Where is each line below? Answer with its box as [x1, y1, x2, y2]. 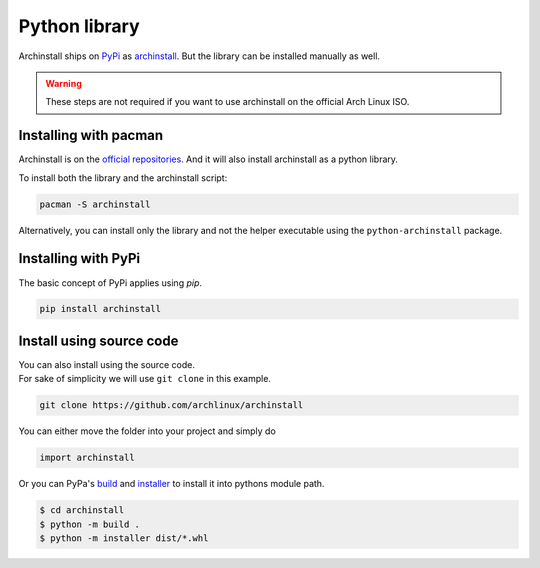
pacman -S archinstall [39, 198, 151, 210]
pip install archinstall [39, 303, 162, 315]
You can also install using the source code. [18, 358, 195, 370]
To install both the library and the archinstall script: [18, 171, 228, 184]
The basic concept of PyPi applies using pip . [18, 276, 203, 289]
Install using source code [18, 332, 179, 349]
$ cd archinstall [39, 505, 125, 516]
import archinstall [39, 452, 135, 464]
